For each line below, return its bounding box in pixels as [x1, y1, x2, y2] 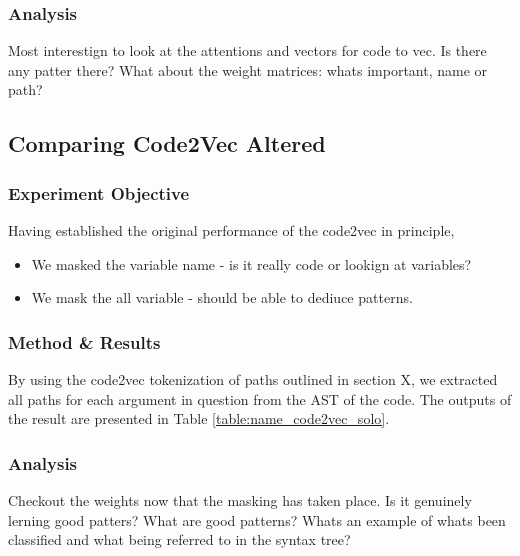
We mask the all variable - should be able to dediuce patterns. [31, 287, 413, 308]
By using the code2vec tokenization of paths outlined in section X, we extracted [8, 369, 498, 389]
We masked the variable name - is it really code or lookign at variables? [31, 253, 472, 274]
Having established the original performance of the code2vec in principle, [8, 220, 455, 240]
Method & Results [8, 329, 161, 354]
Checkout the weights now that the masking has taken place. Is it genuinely [8, 490, 472, 510]
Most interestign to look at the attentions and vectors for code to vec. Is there [8, 40, 487, 61]
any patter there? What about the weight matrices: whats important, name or [8, 59, 488, 80]
